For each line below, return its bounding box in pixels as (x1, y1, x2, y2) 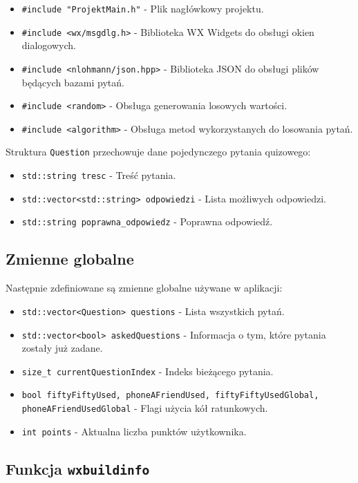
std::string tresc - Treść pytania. (21, 168, 176, 182)
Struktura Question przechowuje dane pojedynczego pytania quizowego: (6, 144, 311, 159)
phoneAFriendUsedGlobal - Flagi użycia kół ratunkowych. (21, 401, 268, 415)
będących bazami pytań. (21, 75, 124, 89)
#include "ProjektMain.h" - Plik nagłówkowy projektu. (21, 1, 264, 15)
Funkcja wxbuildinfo (6, 457, 150, 479)
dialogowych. (21, 38, 76, 53)
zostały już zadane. (21, 341, 103, 355)
